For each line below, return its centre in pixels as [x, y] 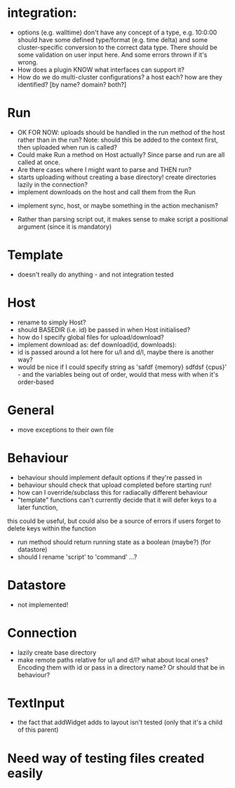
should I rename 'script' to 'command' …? [77, 556]
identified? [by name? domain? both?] [72, 84]
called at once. [39, 162]
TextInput [36, 703]
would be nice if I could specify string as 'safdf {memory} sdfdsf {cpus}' [122, 367]
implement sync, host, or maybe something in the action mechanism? [118, 206]
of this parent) [38, 730]
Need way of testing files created [106, 758]
